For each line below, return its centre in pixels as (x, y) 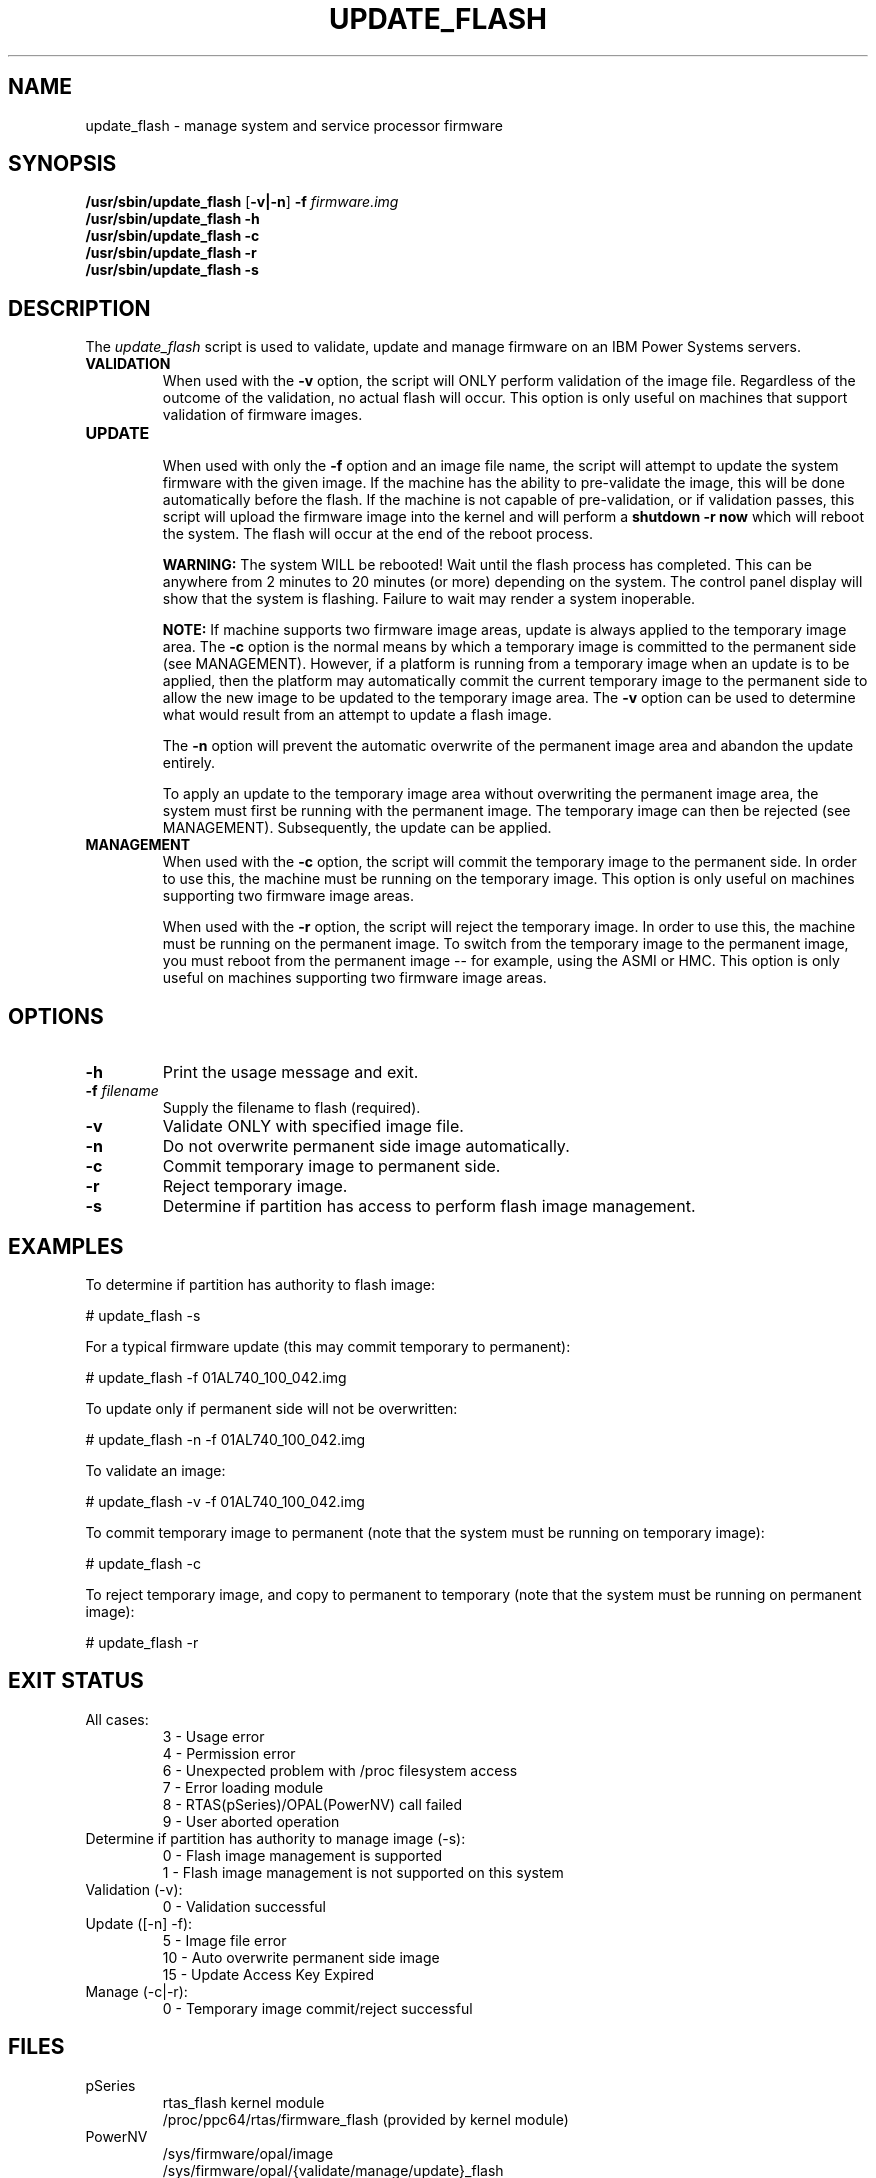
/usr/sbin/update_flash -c (172, 236)
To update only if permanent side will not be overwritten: (271, 1408)
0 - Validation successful (244, 1906)
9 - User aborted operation (251, 1821)
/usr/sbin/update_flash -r (171, 253)
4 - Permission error (229, 1753)
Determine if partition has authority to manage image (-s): (275, 1838)
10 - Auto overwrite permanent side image (301, 1957)
